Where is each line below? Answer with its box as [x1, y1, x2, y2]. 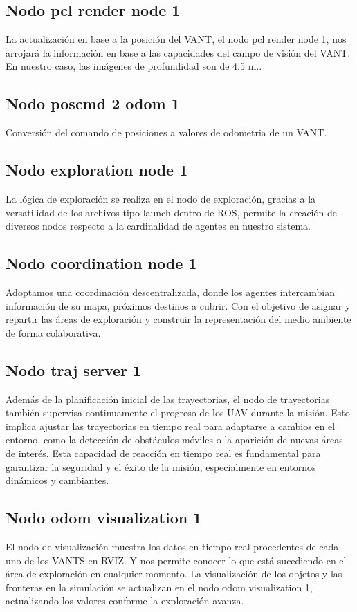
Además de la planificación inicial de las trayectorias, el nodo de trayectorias [6, 391, 330, 406]
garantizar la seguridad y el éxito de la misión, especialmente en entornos [6, 459, 316, 474]
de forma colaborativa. [6, 325, 101, 340]
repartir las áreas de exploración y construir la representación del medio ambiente [6, 312, 351, 326]
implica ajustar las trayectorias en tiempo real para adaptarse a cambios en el [6, 418, 336, 433]
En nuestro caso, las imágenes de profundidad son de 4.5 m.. [6, 59, 262, 73]
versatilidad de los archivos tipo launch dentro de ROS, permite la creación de [6, 205, 337, 219]
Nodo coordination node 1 [6, 252, 197, 274]
